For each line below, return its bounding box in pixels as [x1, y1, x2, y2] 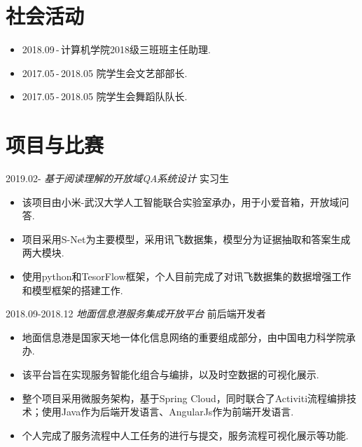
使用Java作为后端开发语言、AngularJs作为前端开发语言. [41, 404, 294, 419]
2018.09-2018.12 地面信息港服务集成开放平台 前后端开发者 [6, 306, 266, 321]
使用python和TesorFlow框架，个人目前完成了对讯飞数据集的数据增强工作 [22, 269, 351, 283]
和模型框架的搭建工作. [22, 282, 123, 297]
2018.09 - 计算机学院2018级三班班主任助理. [22, 42, 211, 57]
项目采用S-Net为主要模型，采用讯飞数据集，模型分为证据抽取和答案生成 [22, 231, 351, 246]
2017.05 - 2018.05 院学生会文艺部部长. [22, 65, 188, 80]
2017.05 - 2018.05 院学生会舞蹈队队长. [22, 89, 188, 104]
